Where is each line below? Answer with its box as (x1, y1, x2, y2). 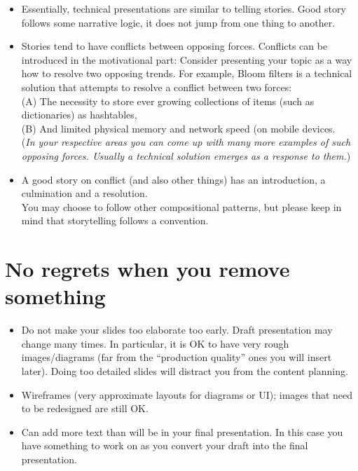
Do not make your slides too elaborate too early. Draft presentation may (21, 322, 333, 337)
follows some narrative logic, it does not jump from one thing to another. (21, 15, 336, 29)
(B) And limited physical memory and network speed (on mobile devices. (21, 121, 336, 135)
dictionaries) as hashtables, (21, 107, 137, 122)
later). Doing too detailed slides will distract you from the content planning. (21, 364, 348, 378)
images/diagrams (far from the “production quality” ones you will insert (21, 350, 332, 364)
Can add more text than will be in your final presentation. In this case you (21, 424, 343, 439)
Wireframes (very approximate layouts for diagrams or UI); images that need (21, 387, 353, 402)
